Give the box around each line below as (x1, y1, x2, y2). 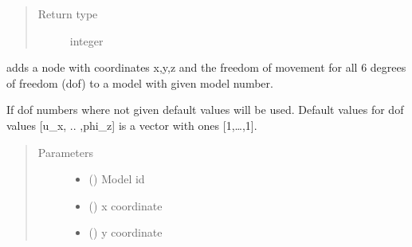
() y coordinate (88, 224, 163, 241)
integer (69, 32, 104, 49)
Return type (37, 6, 98, 22)
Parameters (37, 143, 93, 160)
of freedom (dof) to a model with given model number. (6, 74, 273, 91)
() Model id (88, 171, 145, 187)
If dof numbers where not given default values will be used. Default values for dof (6, 101, 404, 118)
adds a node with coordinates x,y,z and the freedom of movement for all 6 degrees (6, 59, 406, 76)
